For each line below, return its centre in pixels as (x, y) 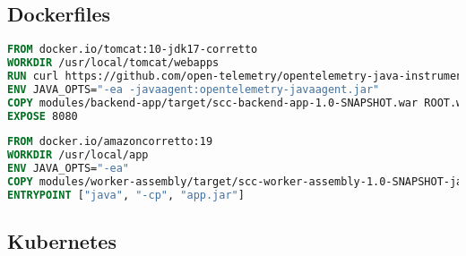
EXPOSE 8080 (43, 116)
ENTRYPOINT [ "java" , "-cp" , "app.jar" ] (126, 195)
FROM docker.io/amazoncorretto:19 (110, 142)
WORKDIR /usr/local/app (78, 155)
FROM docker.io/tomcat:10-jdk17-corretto (133, 50)
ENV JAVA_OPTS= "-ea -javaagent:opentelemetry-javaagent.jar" (194, 89)
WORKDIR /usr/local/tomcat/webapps (113, 63)
